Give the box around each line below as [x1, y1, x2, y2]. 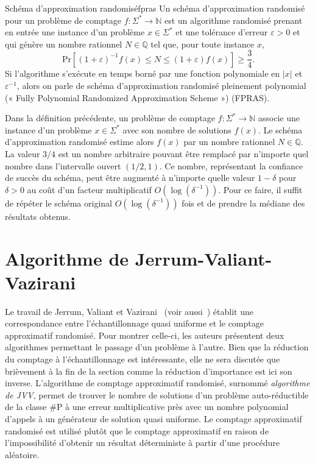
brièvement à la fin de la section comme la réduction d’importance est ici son [5, 364, 292, 377]
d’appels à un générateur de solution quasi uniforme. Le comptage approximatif [5, 412, 302, 425]
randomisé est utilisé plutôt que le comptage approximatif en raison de [5, 424, 269, 437]
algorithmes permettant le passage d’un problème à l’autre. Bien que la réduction [5, 341, 309, 353]
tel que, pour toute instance [150, 37, 254, 50]
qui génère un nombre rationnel [5, 37, 122, 50]
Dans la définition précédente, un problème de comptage [5, 111, 215, 124]
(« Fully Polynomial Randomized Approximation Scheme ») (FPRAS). [5, 91, 270, 104]
